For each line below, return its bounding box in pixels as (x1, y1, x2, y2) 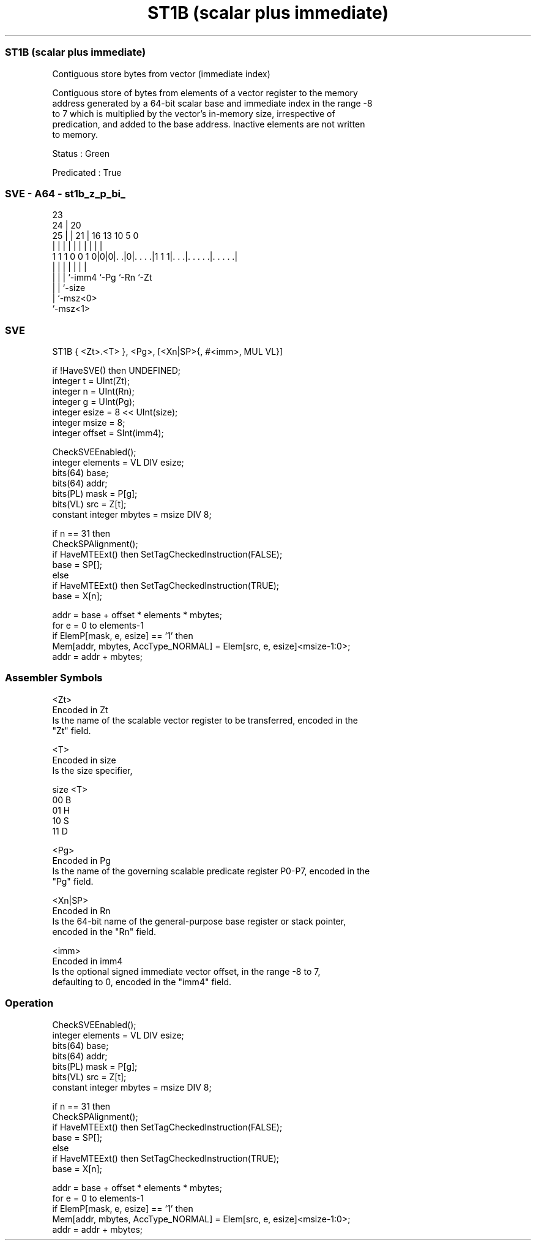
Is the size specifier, (52, 765, 133, 776)
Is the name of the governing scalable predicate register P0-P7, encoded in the (52, 865, 370, 876)
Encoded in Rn (52, 905, 111, 916)
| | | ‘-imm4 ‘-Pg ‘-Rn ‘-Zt (52, 272, 152, 283)
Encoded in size (52, 754, 116, 765)
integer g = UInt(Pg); (52, 396, 135, 407)
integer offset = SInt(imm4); (52, 428, 164, 438)
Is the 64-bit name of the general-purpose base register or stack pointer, (52, 915, 346, 926)
